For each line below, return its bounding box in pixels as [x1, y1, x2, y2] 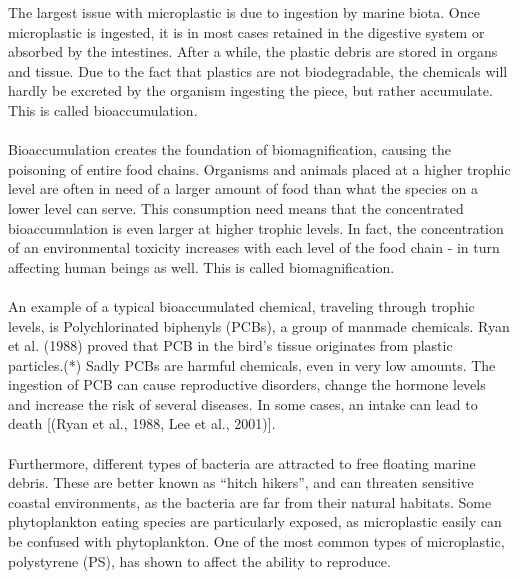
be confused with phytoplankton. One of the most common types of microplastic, [8, 531, 505, 552]
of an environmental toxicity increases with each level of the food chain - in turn [8, 237, 500, 258]
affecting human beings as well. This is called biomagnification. [8, 256, 395, 277]
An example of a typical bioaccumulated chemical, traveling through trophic [8, 295, 475, 316]
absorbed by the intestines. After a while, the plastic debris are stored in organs [8, 41, 498, 62]
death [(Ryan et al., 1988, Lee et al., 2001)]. [8, 413, 276, 434]
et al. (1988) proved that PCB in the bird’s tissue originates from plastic [8, 335, 453, 356]
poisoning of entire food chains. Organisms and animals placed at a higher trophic [8, 158, 511, 179]
